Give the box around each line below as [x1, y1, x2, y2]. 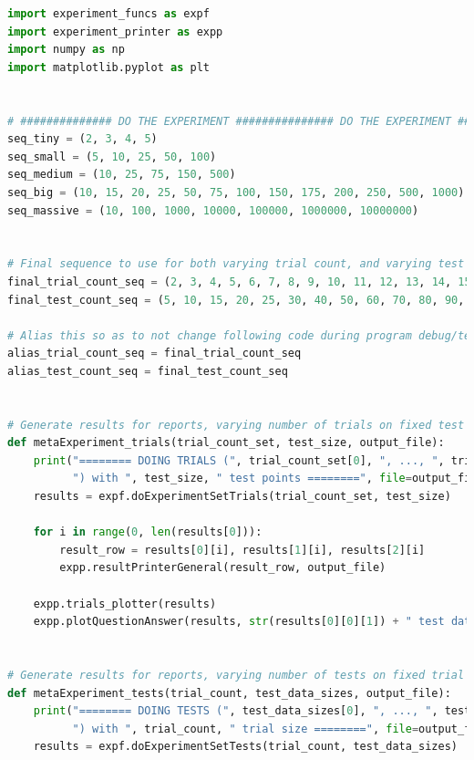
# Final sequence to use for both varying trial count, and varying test [7, 257, 465, 271]
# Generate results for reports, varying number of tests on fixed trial [7, 668, 465, 682]
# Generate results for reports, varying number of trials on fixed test [7, 418, 465, 432]
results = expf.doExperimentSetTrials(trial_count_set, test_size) [33, 490, 451, 504]
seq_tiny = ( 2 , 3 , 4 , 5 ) [7, 132, 158, 146]
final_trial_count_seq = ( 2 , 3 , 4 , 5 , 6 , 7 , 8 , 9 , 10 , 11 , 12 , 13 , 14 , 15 [7, 275, 471, 288]
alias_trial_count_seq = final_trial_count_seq [7, 347, 302, 360]
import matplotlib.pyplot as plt [7, 60, 210, 74]
